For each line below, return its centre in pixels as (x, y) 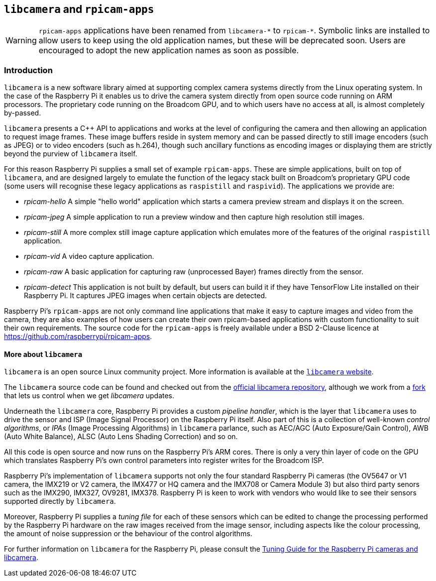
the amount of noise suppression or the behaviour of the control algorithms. (128, 534)
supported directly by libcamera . (60, 501)
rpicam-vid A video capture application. (89, 256)
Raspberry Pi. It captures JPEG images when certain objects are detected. (146, 296)
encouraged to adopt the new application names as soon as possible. (169, 51)
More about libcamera (43, 354)
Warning (21, 41)
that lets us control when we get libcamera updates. (89, 396)
